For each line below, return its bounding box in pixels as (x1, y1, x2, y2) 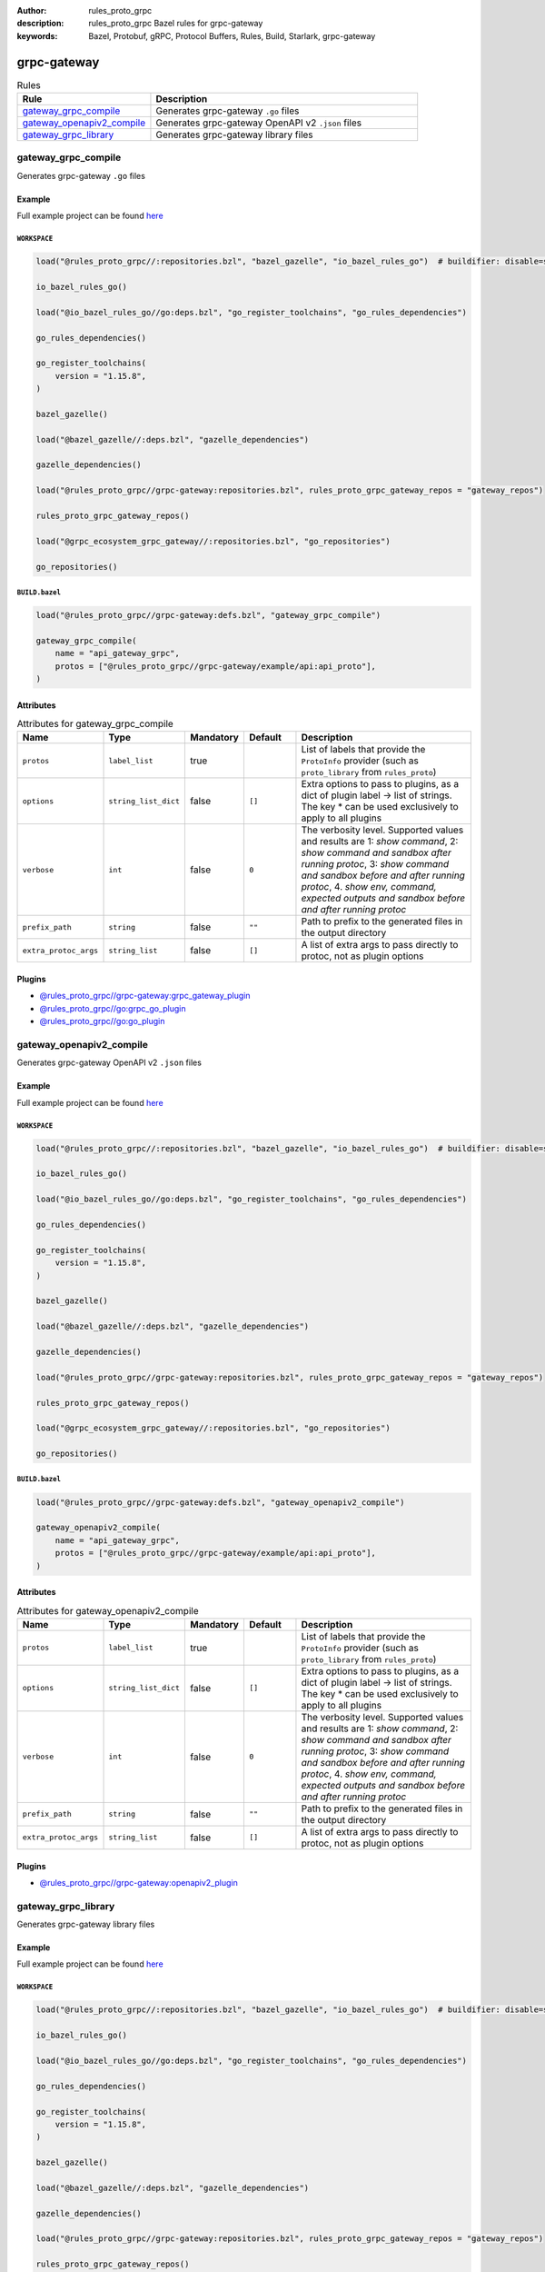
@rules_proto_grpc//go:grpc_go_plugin (39, 1002, 186, 1013)
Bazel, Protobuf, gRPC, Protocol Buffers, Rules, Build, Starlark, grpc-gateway (88, 30, 376, 41)
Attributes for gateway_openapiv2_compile (16, 1604, 199, 1617)
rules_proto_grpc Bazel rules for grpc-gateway (88, 18, 263, 29)
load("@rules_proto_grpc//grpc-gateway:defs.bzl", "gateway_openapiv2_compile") (35, 1497, 405, 1508)
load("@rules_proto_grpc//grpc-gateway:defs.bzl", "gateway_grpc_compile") (35, 610, 381, 621)
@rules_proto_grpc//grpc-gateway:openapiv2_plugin (39, 1877, 238, 1888)
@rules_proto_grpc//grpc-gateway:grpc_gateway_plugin (39, 991, 251, 1001)
